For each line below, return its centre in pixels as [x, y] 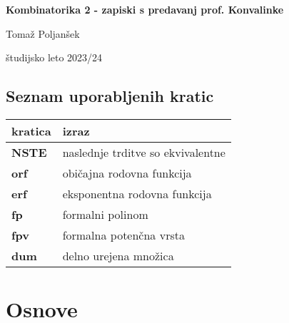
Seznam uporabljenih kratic [110, 96]
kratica [31, 130]
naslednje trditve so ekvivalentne [144, 152]
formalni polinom [105, 214]
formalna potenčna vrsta [123, 235]
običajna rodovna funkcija [127, 173]
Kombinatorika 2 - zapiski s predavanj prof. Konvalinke [145, 9]
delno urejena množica [118, 255]
